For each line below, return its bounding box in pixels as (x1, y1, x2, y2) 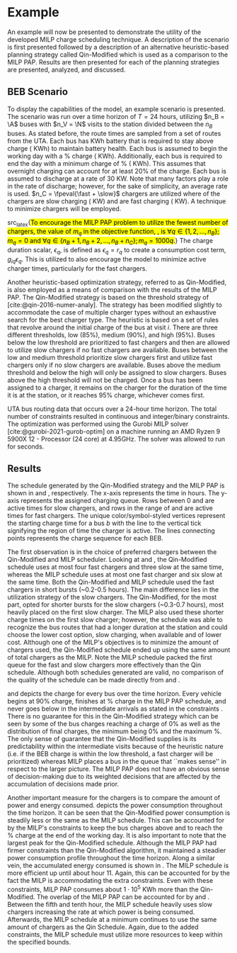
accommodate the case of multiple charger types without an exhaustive (7, 308, 217, 316)
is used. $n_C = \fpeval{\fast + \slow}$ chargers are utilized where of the (7, 189, 221, 198)
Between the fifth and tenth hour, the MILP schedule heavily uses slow (7, 901, 213, 908)
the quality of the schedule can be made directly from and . (7, 676, 180, 684)
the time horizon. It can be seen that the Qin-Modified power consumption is (7, 808, 231, 817)
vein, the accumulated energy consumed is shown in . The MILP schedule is (7, 862, 229, 870)
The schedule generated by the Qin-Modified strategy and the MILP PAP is (7, 481, 225, 490)
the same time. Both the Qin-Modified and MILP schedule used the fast (7, 578, 214, 587)
